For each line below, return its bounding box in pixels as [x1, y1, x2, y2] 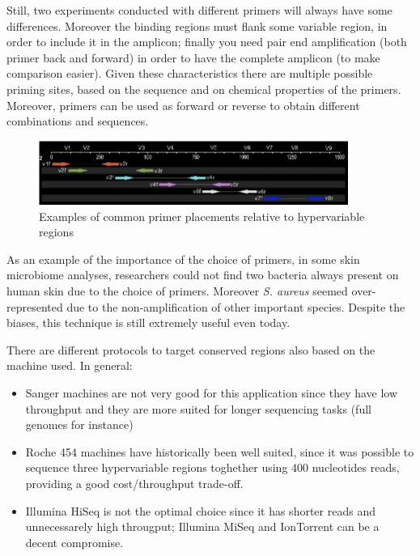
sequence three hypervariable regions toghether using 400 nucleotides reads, [25, 459, 400, 476]
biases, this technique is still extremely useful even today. [6, 314, 291, 331]
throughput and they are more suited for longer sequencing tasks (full [25, 400, 371, 417]
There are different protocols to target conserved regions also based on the [6, 341, 375, 358]
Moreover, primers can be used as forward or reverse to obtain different [6, 96, 360, 113]
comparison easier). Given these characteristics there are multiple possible [6, 65, 373, 82]
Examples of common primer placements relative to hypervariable [39, 207, 365, 224]
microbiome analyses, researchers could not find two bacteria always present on [6, 266, 399, 283]
